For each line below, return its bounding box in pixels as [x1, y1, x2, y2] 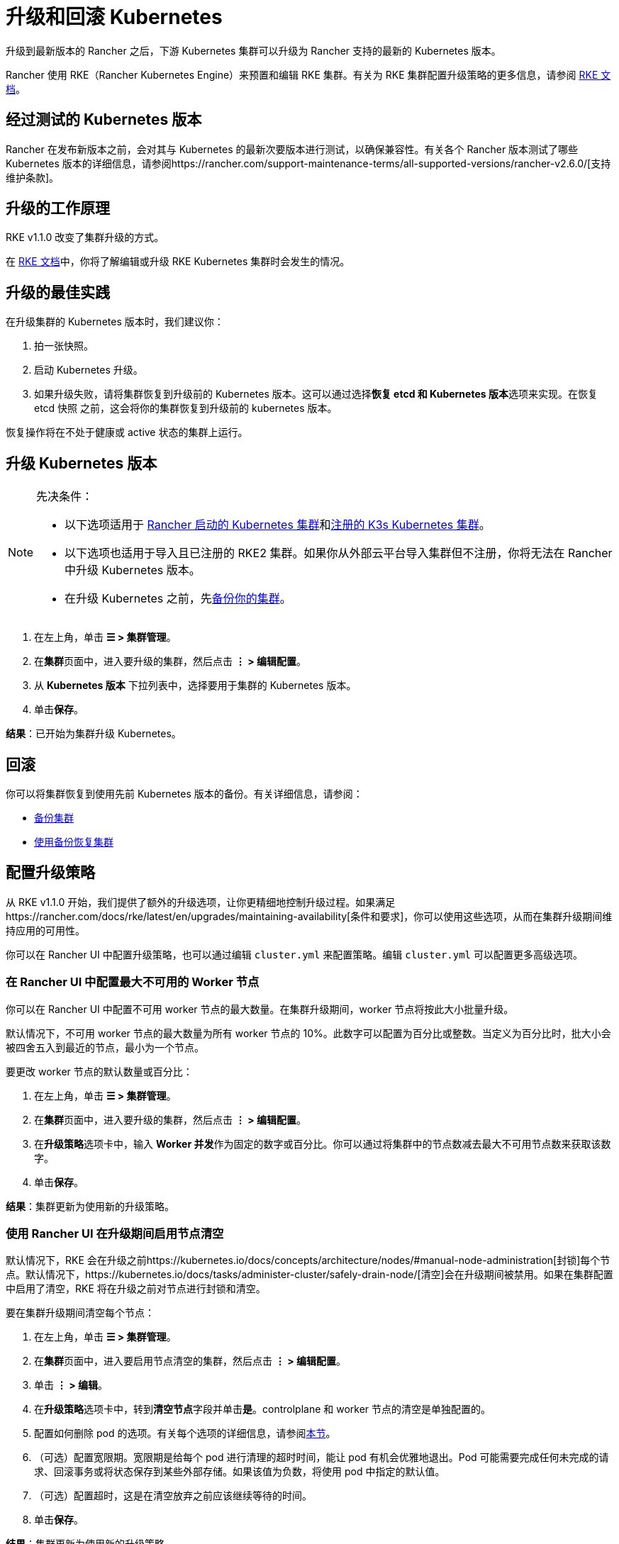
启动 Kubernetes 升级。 [34, 364, 143, 376]
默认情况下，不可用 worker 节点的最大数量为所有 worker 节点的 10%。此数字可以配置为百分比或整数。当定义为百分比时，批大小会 [6, 1026, 611, 1039]
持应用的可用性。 [6, 924, 85, 936]
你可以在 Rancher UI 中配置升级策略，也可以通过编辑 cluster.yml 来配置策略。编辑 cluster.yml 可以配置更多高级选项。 [6, 948, 583, 961]
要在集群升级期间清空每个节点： [6, 1307, 155, 1319]
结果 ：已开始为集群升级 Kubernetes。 [6, 727, 182, 740]
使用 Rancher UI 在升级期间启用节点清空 [6, 1226, 224, 1241]
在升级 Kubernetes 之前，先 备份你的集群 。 [65, 591, 291, 606]
